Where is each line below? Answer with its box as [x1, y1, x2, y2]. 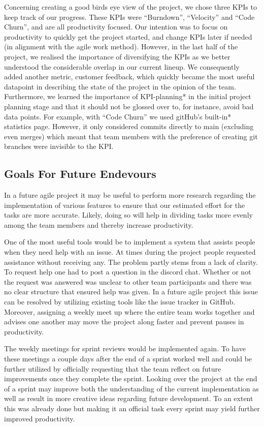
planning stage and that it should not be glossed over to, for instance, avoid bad [4, 101, 254, 111]
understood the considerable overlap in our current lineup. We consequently [4, 61, 240, 72]
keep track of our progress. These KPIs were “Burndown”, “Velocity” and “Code [4, 11, 255, 22]
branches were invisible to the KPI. [4, 141, 114, 151]
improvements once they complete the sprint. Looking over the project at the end [4, 373, 257, 384]
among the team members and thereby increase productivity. [4, 219, 193, 230]
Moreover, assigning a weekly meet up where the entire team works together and [4, 306, 255, 317]
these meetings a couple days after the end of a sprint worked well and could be [4, 353, 252, 364]
